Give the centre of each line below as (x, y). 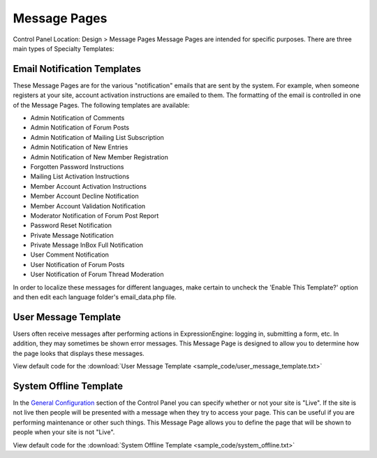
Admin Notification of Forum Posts (80, 128)
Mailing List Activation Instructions (80, 177)
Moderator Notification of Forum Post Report (95, 215)
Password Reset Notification (71, 226)
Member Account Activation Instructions (88, 186)
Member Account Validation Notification (88, 206)
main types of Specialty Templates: (64, 48)
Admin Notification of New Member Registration (99, 157)
